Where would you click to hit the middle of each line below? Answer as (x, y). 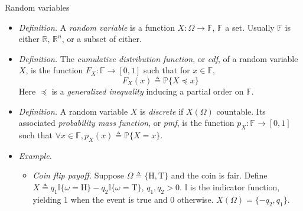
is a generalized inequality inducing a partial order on (148, 91)
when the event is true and (119, 199)
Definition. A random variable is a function (97, 27)
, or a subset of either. (102, 39)
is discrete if (162, 111)
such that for (167, 70)
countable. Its (241, 111)
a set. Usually (250, 27)
